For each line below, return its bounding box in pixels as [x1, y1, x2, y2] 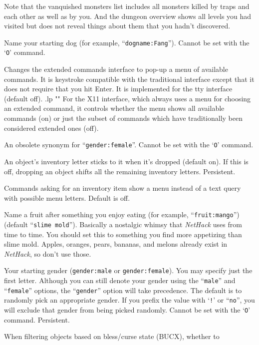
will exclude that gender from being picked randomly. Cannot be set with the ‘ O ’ [4, 305, 251, 315]
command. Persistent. [4, 314, 70, 325]
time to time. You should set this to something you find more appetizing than [4, 229, 242, 239]
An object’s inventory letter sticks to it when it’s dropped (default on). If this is [4, 156, 249, 166]
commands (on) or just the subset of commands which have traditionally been [4, 113, 243, 123]
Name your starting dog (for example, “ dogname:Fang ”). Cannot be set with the [4, 37, 250, 47]
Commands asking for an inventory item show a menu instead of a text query [4, 183, 241, 193]
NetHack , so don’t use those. [4, 248, 91, 259]
